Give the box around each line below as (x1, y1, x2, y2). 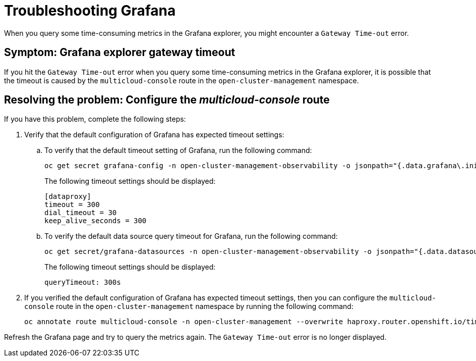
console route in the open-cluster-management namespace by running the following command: (24, 302, 353, 311)
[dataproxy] (44, 192, 91, 201)
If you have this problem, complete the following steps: (4, 115, 186, 124)
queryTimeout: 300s (44, 278, 121, 287)
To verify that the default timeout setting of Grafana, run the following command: (44, 146, 312, 155)
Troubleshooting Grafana (4, 2, 176, 19)
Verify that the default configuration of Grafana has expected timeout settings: (24, 130, 284, 139)
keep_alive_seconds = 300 (44, 217, 147, 225)
